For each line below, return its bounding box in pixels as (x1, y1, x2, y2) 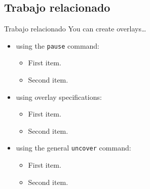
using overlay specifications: (16, 91, 102, 102)
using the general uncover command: (16, 142, 131, 153)
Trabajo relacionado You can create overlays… (4, 23, 146, 34)
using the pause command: (16, 40, 100, 51)
